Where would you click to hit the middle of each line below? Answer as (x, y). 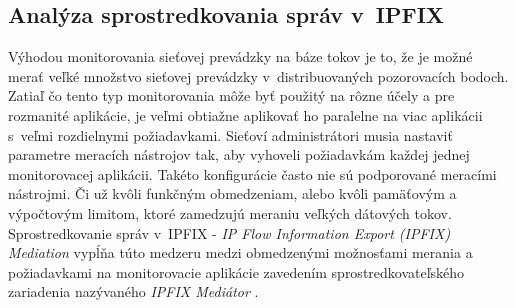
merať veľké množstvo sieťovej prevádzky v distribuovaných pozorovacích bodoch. (258, 75)
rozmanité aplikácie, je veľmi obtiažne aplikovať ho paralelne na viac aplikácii (245, 114)
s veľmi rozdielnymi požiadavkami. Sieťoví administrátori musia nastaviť (230, 134)
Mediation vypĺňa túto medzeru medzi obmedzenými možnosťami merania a (240, 252)
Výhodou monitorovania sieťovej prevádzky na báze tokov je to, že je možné (240, 56)
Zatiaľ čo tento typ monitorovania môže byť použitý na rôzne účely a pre (231, 95)
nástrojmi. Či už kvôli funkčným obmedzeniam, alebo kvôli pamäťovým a (232, 193)
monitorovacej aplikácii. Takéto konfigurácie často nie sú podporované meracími (252, 173)
